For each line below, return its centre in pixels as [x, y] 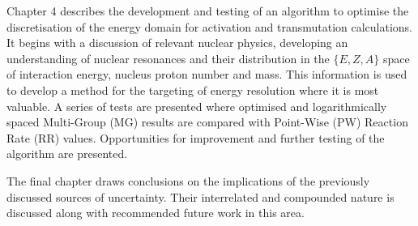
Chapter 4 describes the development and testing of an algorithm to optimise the [208, 11]
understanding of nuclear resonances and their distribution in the [168, 58]
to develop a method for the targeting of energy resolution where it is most [193, 90]
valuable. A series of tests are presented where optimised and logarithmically [197, 106]
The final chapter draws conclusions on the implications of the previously [188, 180]
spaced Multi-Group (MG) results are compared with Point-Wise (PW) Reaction [207, 122]
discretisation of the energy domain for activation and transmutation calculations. [210, 26]
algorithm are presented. [67, 154]
